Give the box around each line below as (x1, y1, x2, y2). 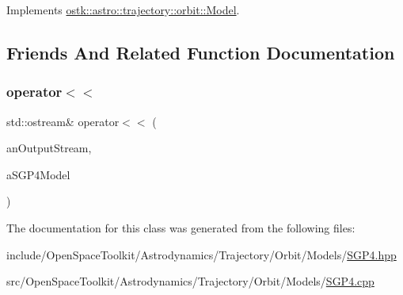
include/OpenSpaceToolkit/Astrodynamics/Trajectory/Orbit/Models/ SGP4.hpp (6, 246, 397, 262)
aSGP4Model (6, 166, 70, 182)
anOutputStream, (6, 140, 92, 156)
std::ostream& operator (6, 113, 120, 129)
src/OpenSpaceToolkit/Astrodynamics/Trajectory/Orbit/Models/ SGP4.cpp (6, 273, 374, 289)
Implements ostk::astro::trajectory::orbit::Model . (6, 2, 240, 17)
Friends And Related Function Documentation (6, 40, 395, 64)
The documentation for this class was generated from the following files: (6, 219, 355, 236)
